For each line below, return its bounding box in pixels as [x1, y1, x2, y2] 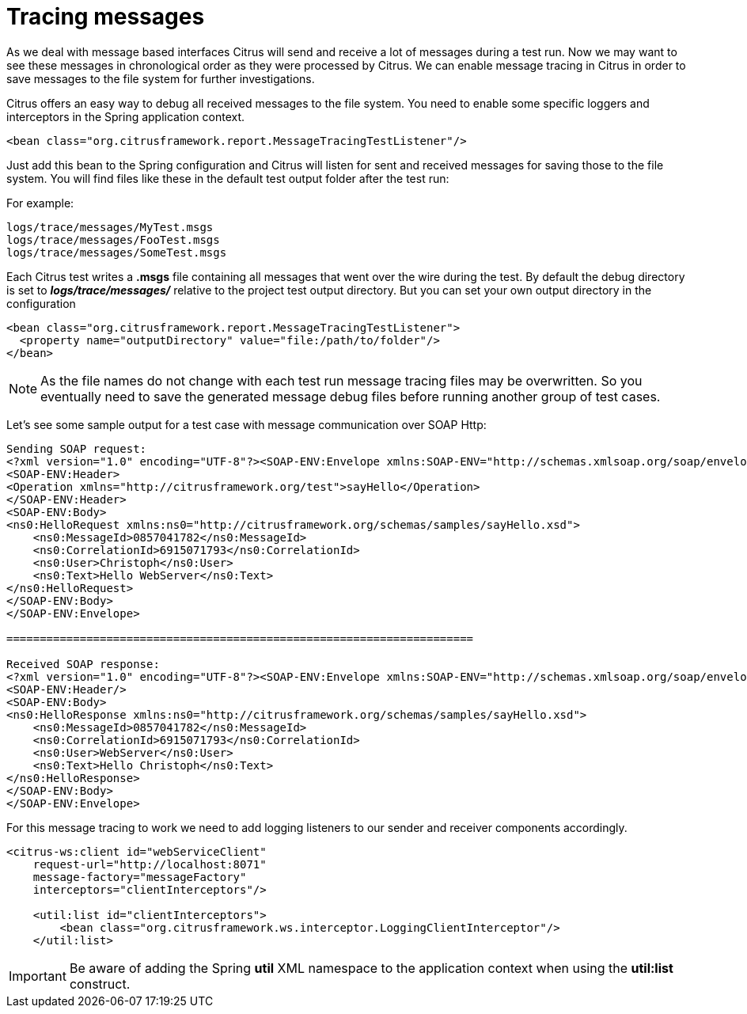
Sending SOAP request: [6, 442, 147, 455]
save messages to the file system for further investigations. [6, 71, 315, 85]
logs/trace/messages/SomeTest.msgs [6, 245, 227, 259]
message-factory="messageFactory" [32, 870, 247, 883]
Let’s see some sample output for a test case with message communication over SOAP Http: [6, 417, 487, 431]
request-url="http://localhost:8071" [32, 857, 267, 871]
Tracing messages [6, 3, 205, 30]
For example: [6, 196, 74, 210]
